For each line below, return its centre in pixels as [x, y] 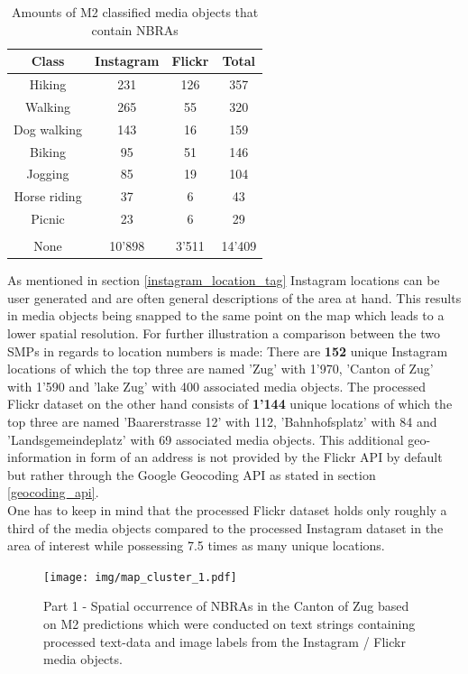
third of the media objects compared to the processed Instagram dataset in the [225, 527]
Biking [48, 151]
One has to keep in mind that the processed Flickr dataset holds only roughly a [227, 510]
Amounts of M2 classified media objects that [135, 12]
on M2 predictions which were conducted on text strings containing [229, 624]
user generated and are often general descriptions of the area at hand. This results [234, 297]
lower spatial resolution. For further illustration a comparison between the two [224, 333]
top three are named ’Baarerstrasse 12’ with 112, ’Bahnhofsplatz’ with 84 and [222, 422]
